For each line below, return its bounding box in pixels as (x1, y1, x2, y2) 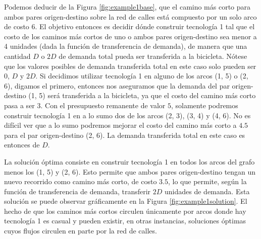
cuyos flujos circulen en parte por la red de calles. (4, 225, 157, 236)
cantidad (4, 50, 31, 61)
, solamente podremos (171, 100, 238, 110)
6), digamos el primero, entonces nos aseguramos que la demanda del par (4, 80, 230, 91)
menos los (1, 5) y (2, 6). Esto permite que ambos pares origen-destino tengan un (4, 166, 256, 177)
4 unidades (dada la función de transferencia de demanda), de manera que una (4, 41, 247, 51)
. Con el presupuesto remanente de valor (40, 100, 166, 110)
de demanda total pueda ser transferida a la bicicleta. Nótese (59, 50, 247, 61)
